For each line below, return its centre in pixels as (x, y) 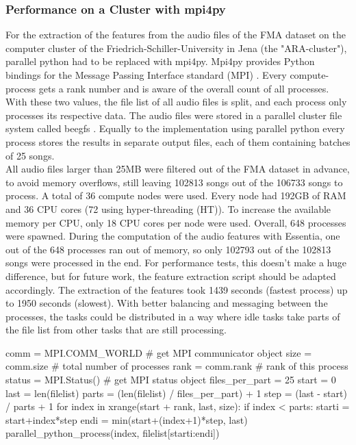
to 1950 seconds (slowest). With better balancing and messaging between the (167, 303)
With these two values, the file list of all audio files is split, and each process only (176, 102)
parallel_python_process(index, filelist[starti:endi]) (113, 433)
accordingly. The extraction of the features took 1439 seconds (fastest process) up (177, 289)
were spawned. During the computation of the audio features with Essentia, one (173, 236)
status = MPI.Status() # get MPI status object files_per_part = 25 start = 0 (171, 380)
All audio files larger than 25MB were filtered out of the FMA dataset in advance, (178, 169)
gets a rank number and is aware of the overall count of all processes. (184, 88)
